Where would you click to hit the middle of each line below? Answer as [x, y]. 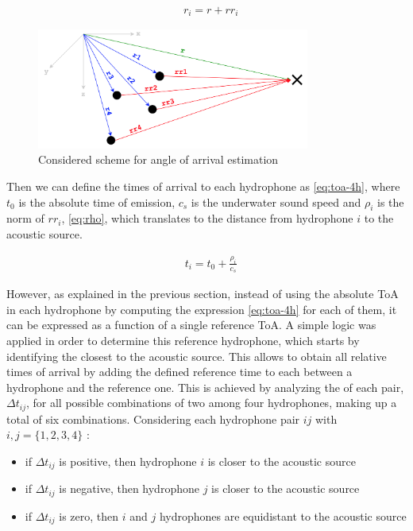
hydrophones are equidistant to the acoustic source [283, 515]
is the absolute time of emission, [97, 202]
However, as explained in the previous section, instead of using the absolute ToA [203, 294]
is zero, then [89, 515]
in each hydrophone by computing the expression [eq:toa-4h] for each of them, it [202, 309]
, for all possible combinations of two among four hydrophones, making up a [211, 403]
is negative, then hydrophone [129, 488]
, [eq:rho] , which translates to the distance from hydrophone [207, 218]
